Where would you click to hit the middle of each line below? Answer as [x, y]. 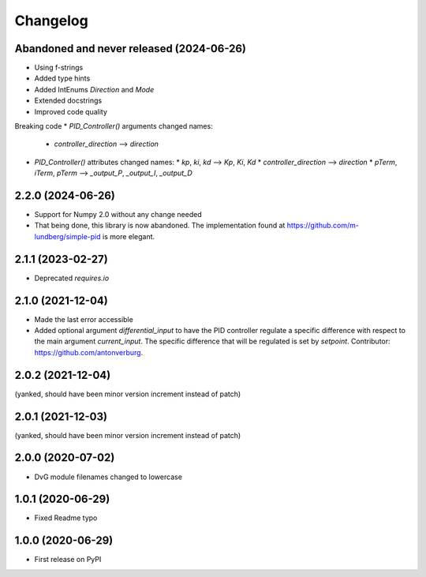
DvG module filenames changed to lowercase [108, 477]
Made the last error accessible [84, 319]
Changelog [51, 21]
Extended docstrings [68, 101]
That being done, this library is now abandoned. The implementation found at [160, 226]
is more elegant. [129, 236]
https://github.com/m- [323, 226]
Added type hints [62, 78]
